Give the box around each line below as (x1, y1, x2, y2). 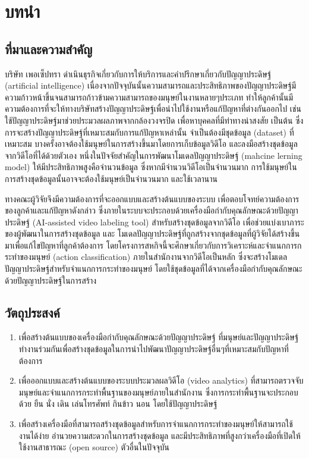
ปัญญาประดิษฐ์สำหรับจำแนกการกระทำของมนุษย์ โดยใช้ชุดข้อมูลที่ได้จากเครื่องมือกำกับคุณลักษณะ (5, 262, 302, 275)
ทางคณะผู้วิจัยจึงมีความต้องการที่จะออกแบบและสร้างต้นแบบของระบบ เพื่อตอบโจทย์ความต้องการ (5, 192, 299, 205)
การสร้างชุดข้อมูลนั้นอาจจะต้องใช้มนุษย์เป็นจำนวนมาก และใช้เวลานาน (5, 172, 218, 184)
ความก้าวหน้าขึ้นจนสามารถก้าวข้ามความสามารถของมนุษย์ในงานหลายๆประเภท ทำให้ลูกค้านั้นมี (5, 90, 294, 103)
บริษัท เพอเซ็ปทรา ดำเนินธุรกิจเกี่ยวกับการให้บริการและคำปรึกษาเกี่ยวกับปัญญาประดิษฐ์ (5, 67, 272, 80)
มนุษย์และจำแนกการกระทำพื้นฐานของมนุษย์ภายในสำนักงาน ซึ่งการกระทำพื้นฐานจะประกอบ (18, 385, 298, 398)
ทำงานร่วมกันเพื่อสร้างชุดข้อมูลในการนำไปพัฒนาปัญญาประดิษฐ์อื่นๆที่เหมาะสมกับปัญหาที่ (18, 343, 289, 355)
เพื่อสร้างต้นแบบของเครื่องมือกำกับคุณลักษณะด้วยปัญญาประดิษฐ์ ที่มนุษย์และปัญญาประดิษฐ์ (18, 331, 299, 343)
